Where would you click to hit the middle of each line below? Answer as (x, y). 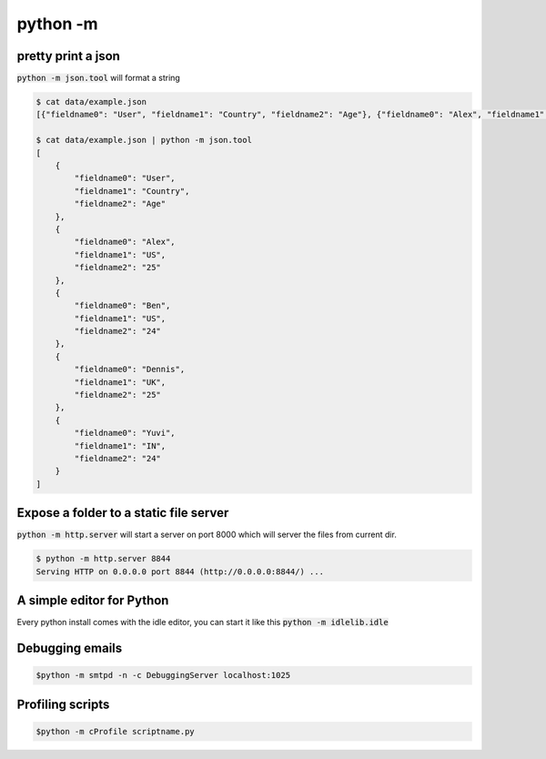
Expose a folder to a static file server (123, 513)
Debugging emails (70, 648)
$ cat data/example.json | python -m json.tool (144, 140)
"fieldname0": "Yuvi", (125, 433)
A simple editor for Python (93, 601)
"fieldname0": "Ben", (122, 306)
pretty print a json (68, 56)
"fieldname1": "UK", (120, 382)
